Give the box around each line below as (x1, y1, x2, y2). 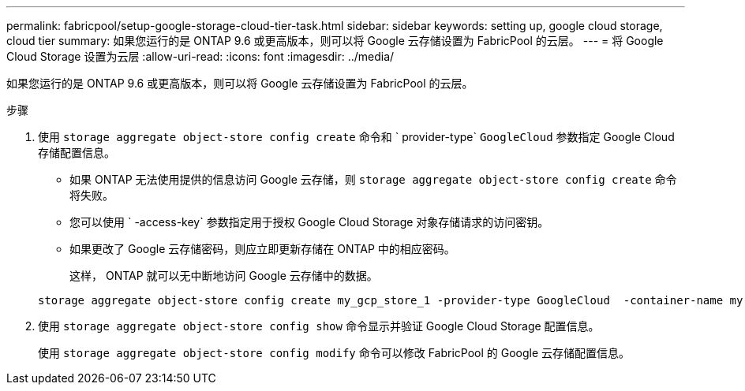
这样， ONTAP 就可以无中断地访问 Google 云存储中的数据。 (69, 269, 378, 282)
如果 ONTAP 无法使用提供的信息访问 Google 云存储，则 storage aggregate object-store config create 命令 (69, 173, 677, 186)
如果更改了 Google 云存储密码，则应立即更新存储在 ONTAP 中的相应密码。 (69, 242, 455, 255)
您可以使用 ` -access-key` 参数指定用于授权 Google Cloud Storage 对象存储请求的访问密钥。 (69, 215, 549, 229)
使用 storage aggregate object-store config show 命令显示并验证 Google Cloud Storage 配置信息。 (38, 319, 600, 333)
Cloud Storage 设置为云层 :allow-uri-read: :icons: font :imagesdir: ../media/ (6, 50, 395, 63)
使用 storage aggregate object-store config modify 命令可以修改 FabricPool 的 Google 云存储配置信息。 (38, 346, 631, 359)
